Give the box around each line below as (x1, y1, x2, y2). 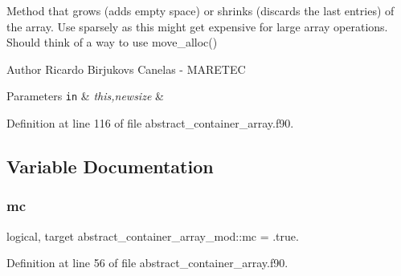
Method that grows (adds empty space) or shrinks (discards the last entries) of (6, 2, 395, 18)
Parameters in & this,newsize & (6, 87, 164, 104)
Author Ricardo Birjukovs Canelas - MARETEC (6, 60, 246, 77)
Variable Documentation (6, 154, 214, 179)
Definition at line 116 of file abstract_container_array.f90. (6, 115, 294, 132)
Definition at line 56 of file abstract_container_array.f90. (6, 254, 288, 271)
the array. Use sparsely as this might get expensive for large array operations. (6, 18, 388, 34)
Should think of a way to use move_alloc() (6, 34, 218, 51)
